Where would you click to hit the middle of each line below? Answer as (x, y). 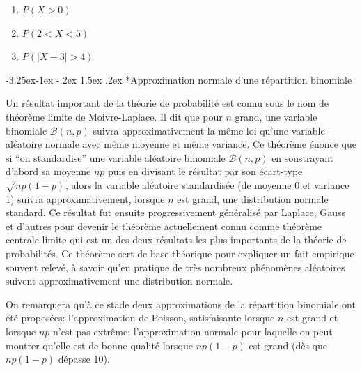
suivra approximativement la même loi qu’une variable (209, 130)
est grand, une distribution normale (253, 198)
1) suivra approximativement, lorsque (85, 198)
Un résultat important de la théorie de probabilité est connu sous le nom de (167, 103)
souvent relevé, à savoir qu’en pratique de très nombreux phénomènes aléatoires (175, 267)
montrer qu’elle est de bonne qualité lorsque (99, 345)
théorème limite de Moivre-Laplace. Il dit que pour (114, 116)
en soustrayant (302, 157)
